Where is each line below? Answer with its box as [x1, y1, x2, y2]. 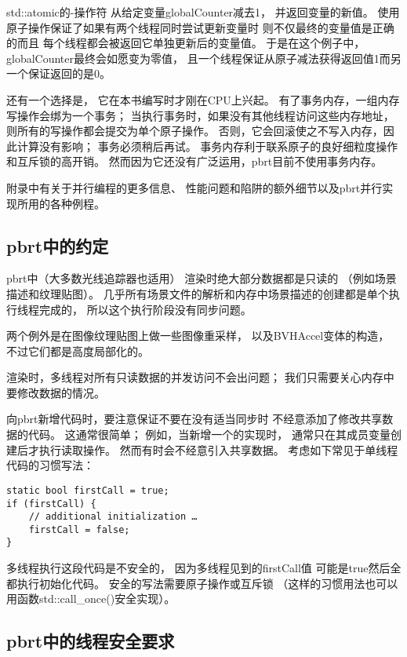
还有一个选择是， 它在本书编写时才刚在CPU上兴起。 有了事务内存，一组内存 [6, 91, 400, 108]
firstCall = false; [28, 524, 130, 535]
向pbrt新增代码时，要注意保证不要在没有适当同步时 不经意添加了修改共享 [6, 411, 383, 427]
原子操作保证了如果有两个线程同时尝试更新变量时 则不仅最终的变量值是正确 [6, 19, 394, 35]
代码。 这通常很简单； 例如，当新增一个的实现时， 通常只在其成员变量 [27, 426, 391, 443]
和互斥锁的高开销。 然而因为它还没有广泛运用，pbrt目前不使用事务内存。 [6, 153, 383, 170]
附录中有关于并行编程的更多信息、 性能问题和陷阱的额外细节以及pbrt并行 [6, 179, 383, 195]
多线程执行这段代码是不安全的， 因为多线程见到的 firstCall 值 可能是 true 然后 [6, 560, 391, 576]
